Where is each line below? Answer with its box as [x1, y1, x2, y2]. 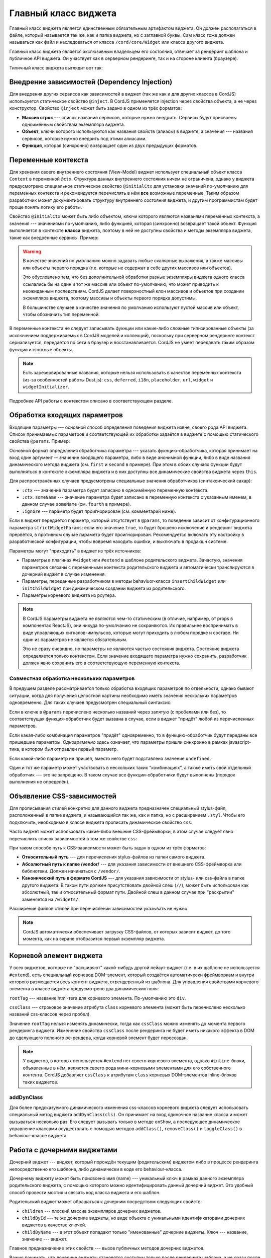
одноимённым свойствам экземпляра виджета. [22, 121, 125, 127]
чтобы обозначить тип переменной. [23, 311, 100, 318]
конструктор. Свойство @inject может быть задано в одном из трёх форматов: [9, 105, 182, 111]
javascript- [228, 739, 251, 745]
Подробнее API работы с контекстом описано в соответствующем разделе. [9, 398, 173, 404]
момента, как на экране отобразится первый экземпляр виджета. [23, 936, 165, 942]
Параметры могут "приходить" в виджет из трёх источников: [9, 547, 142, 554]
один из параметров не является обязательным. [23, 637, 127, 643]
